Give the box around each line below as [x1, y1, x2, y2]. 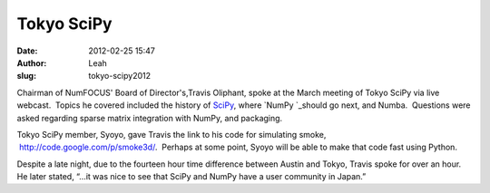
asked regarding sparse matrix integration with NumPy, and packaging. [16, 112, 283, 123]
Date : [16, 45, 38, 56]
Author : [16, 57, 47, 68]
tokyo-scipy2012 [88, 71, 152, 82]
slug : [16, 71, 36, 82]
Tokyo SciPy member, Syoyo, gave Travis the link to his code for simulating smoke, [16, 129, 327, 140]
